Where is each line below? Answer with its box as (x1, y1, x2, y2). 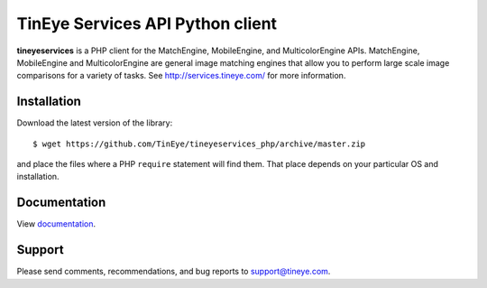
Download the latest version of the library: (16, 117, 173, 128)
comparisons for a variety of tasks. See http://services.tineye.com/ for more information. (16, 70, 346, 81)
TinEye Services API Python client (16, 14, 278, 33)
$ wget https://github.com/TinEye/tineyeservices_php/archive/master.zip (32, 138, 366, 149)
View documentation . (16, 218, 96, 229)
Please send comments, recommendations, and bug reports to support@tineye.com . (16, 266, 331, 277)
